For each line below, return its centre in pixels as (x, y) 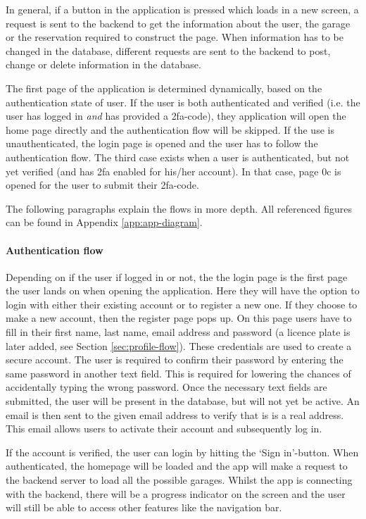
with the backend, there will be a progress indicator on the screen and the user (176, 493)
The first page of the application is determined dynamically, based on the (164, 88)
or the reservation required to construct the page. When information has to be (175, 37)
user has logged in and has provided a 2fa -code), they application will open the (176, 116)
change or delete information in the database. (103, 64)
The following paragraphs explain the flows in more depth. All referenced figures (179, 208)
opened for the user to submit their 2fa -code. (102, 185)
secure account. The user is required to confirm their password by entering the (175, 359)
